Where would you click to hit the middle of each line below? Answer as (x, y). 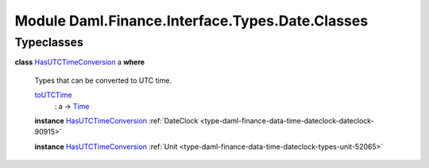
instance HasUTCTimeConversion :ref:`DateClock (116, 120)
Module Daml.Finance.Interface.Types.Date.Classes (191, 21)
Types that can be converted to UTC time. (103, 80)
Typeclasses (49, 42)
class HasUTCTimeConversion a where (80, 62)
